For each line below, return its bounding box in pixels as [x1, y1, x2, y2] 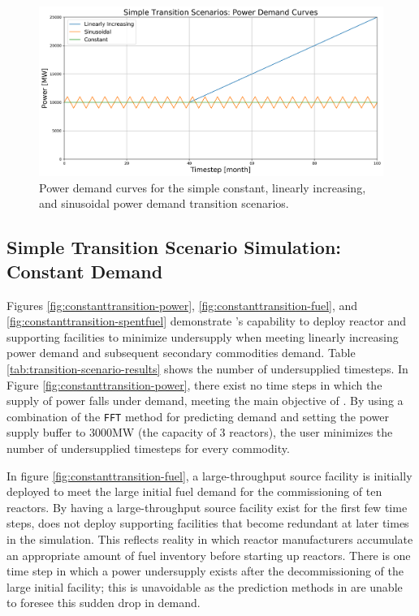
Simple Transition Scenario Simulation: [6, 235, 342, 260]
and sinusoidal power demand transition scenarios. [39, 195, 289, 212]
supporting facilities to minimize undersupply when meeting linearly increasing [6, 328, 399, 345]
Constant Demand [6, 258, 163, 283]
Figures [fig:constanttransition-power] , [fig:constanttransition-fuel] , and [6, 296, 358, 313]
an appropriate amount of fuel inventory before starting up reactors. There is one [6, 546, 411, 563]
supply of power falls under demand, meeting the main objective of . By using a [6, 392, 404, 409]
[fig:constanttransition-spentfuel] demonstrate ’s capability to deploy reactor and [6, 312, 407, 330]
